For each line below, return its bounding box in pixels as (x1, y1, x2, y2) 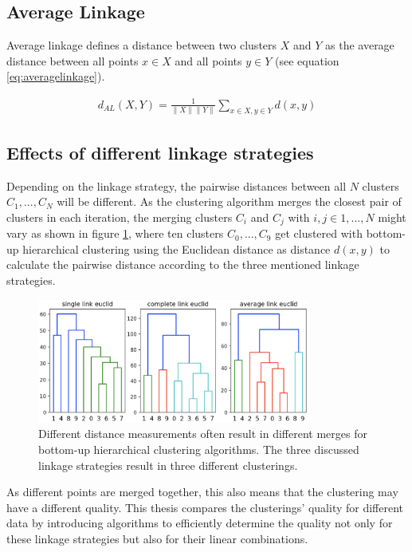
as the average (325, 37, 394, 53)
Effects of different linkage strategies (6, 140, 314, 164)
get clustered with (275, 225, 363, 242)
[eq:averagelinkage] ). (6, 68, 105, 85)
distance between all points (6, 52, 139, 69)
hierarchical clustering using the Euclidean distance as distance (22, 240, 331, 257)
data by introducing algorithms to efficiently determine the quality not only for (6, 515, 393, 531)
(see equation (274, 52, 339, 69)
